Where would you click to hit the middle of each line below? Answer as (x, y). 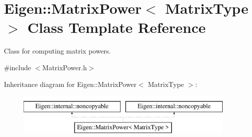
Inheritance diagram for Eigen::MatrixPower (70, 84)
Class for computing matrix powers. (57, 51)
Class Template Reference (117, 27)
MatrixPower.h (65, 67)
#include (18, 67)
